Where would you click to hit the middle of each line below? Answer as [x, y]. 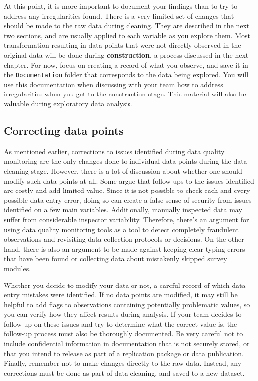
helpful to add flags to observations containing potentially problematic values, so [127, 304]
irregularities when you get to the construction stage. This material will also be [125, 94]
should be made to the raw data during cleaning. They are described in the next [127, 26]
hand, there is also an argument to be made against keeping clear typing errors [125, 248]
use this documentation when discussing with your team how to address [114, 84]
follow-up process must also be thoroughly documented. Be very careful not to [124, 333]
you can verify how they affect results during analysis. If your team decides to [123, 314]
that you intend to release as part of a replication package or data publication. [124, 353]
